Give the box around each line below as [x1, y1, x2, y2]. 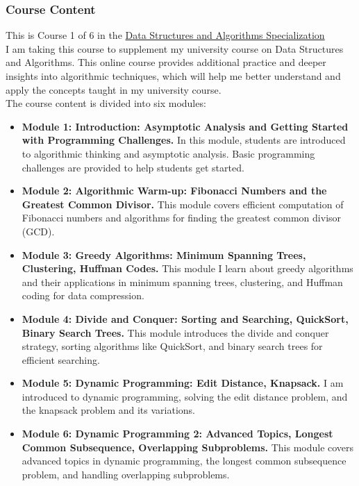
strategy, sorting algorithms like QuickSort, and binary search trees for [22, 339, 323, 353]
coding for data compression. [22, 288, 144, 303]
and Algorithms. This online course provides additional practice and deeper [6, 55, 326, 69]
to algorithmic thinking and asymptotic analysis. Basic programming [22, 146, 315, 160]
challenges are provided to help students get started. [22, 160, 244, 174]
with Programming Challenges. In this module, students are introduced [22, 133, 346, 147]
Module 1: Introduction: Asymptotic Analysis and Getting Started [22, 119, 349, 133]
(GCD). [22, 224, 55, 238]
